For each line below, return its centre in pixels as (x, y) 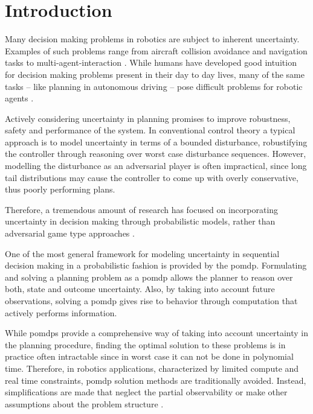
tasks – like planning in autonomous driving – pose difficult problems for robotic (154, 86)
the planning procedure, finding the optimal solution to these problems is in (145, 344)
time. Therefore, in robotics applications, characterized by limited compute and (152, 368)
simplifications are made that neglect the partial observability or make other (146, 392)
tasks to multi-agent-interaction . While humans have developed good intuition (151, 62)
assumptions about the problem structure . (84, 403)
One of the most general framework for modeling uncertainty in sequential (142, 253)
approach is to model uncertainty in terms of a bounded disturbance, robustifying (156, 142)
